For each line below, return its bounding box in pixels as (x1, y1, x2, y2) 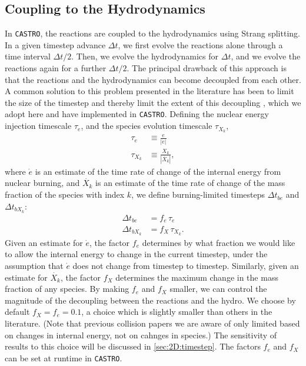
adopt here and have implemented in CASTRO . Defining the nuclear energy (5, 108, 269, 120)
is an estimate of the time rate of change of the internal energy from (35, 165, 281, 177)
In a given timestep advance (5, 38, 106, 51)
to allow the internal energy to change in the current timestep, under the (5, 248, 268, 260)
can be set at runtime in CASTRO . (5, 351, 122, 364)
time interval (5, 50, 51, 62)
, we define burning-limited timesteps (131, 188, 265, 201)
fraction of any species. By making (5, 282, 129, 295)
